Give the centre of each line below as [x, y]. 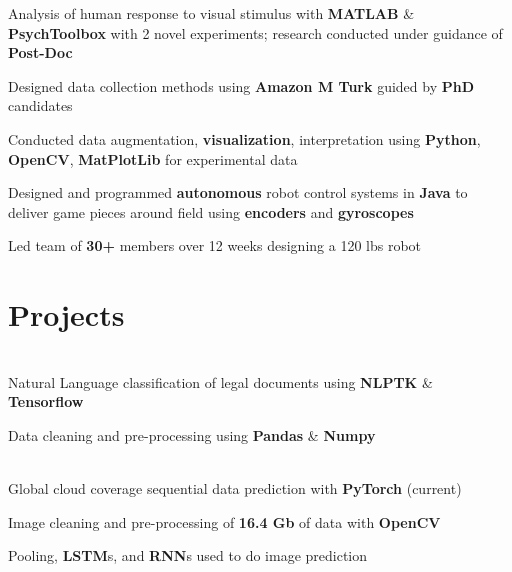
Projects [66, 314]
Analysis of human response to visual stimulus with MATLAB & [211, 13]
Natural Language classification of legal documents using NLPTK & [220, 381]
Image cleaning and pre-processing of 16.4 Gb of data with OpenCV [224, 521]
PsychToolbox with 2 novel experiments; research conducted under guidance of [255, 32]
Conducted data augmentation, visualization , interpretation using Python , [244, 138]
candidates [40, 105]
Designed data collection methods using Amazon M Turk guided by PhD [241, 85]
